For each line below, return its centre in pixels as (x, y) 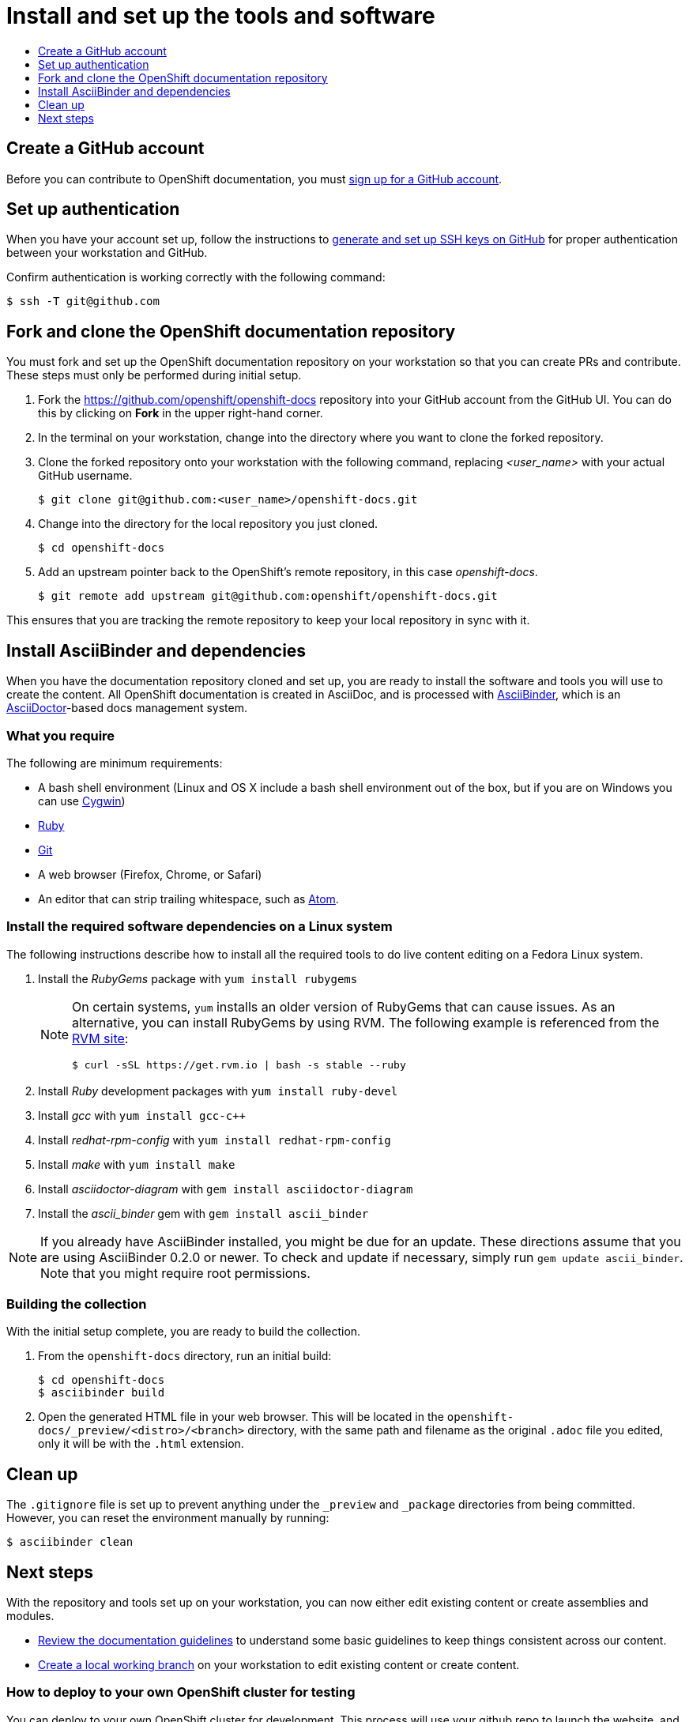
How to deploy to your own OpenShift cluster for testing (181, 1692)
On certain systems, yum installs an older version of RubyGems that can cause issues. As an (344, 1006)
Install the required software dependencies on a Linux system (200, 927)
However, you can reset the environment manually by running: (168, 1518)
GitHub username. (85, 476)
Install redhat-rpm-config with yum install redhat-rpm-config (215, 1140)
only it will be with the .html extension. (141, 1444)
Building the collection (77, 1304)
